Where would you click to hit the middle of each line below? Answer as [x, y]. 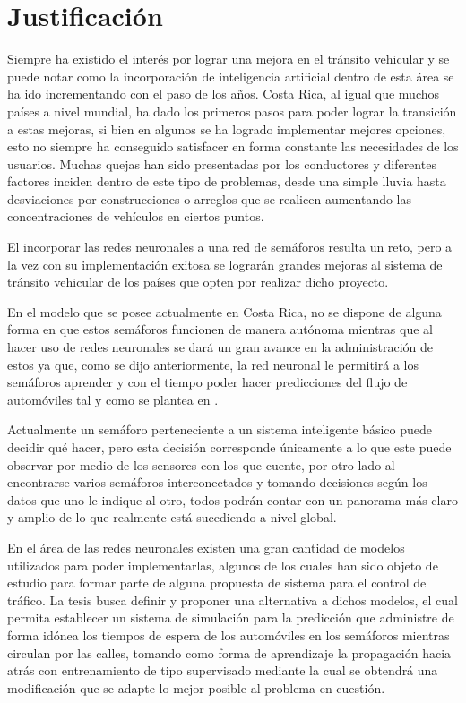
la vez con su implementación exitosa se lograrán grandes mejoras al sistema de [225, 264]
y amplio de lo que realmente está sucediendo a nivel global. [172, 517]
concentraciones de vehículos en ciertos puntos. [136, 216]
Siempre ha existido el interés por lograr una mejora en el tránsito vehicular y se [229, 59]
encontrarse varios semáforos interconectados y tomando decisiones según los [217, 482]
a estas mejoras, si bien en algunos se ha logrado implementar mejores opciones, [227, 129]
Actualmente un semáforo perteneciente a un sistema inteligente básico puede [220, 429]
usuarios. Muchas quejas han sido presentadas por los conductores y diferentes [222, 163]
